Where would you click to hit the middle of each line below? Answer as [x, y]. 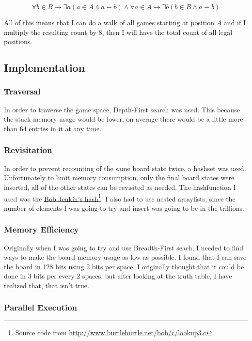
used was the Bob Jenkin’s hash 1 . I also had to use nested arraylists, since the [120, 198]
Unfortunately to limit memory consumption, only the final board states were [119, 178]
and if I [235, 22]
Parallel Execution [41, 307]
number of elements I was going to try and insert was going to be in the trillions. [124, 208]
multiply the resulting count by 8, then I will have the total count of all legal [118, 32]
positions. [18, 41]
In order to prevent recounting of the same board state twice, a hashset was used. [125, 168]
